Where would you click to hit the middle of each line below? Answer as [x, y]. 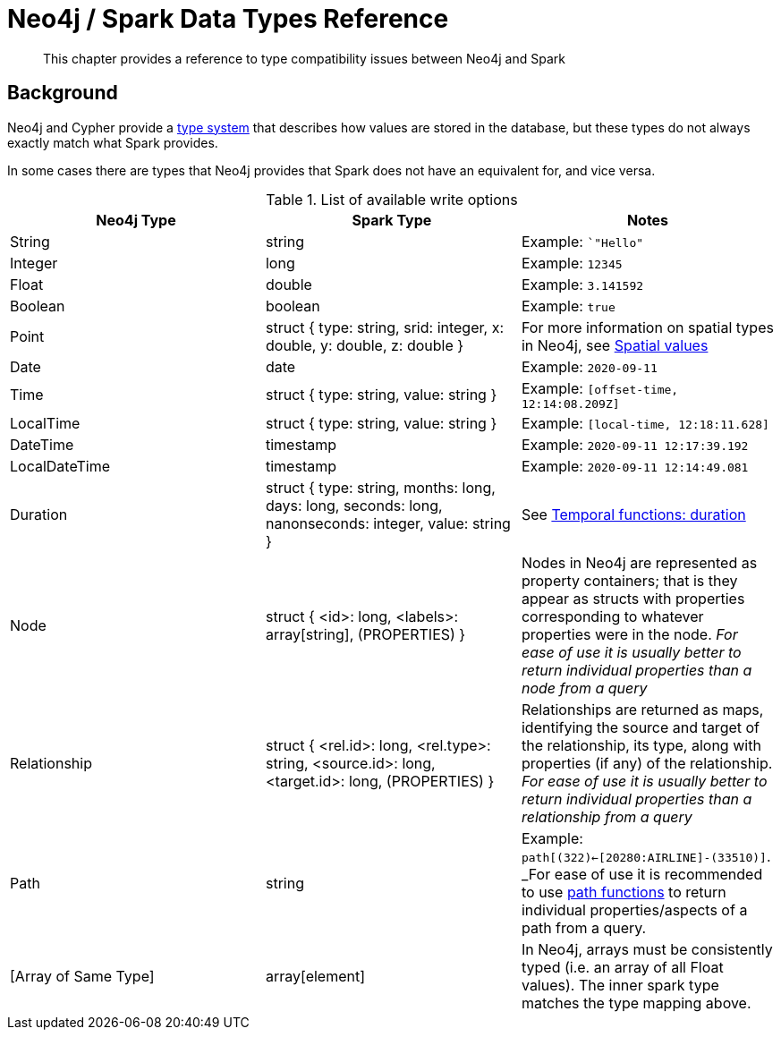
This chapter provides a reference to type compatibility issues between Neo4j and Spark [304, 58]
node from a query [584, 688]
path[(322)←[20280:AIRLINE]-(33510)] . [646, 856]
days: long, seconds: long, [354, 505]
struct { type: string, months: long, [380, 487]
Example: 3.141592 [582, 284]
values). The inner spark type [620, 985]
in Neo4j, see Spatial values [615, 345]
